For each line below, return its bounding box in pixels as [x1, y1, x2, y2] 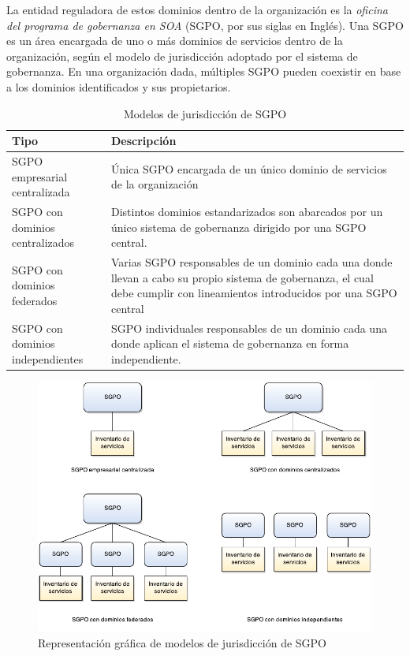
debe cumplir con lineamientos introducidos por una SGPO [111, 285, 397, 301]
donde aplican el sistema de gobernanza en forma [111, 335, 349, 352]
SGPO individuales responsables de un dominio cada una [111, 319, 387, 336]
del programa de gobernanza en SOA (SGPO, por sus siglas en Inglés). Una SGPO [6, 17, 404, 33]
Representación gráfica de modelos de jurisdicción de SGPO [38, 634, 327, 650]
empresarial [12, 168, 68, 184]
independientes [12, 350, 84, 367]
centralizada [12, 184, 70, 200]
